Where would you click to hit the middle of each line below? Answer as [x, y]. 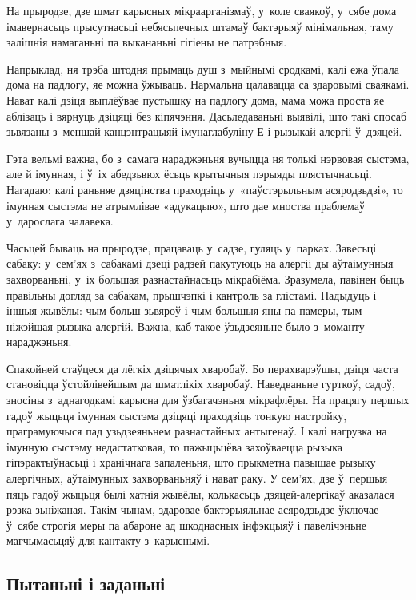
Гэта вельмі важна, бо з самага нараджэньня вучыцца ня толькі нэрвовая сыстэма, [208, 158]
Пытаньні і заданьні [86, 584]
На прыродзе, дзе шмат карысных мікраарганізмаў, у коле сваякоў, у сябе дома [202, 10]
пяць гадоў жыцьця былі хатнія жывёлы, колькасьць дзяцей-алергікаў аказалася [200, 493]
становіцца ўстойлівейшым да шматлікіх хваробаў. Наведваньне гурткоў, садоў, [201, 384]
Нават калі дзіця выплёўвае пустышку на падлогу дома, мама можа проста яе [196, 99]
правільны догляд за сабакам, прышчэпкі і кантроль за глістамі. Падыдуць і [192, 294]
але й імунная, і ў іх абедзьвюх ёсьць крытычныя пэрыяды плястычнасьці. [189, 174]
